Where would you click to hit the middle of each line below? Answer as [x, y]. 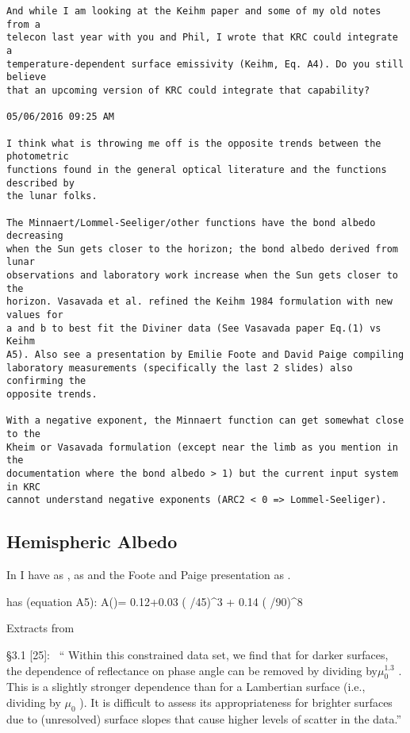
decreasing [35, 236]
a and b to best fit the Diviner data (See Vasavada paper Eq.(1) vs [194, 328]
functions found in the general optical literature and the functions [197, 169]
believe [27, 77]
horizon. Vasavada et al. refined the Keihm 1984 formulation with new [199, 302]
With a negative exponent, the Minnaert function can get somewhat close [205, 421]
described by [40, 183]
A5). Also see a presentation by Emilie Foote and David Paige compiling [205, 355]
